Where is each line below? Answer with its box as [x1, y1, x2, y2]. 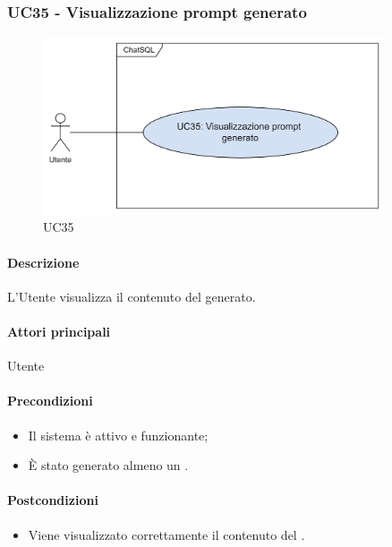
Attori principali [7, 322, 111, 340]
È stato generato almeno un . [28, 456, 189, 474]
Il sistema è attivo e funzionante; [28, 425, 209, 444]
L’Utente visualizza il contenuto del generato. [7, 286, 256, 305]
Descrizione [7, 252, 80, 271]
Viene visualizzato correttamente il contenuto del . [28, 525, 305, 543]
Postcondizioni [7, 491, 98, 509]
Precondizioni [7, 391, 93, 410]
